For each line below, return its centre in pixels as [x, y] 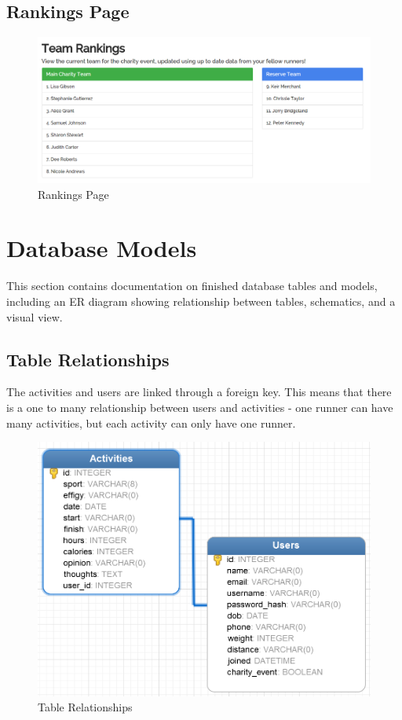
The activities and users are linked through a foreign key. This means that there [199, 392]
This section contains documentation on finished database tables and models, [192, 286]
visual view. [35, 316]
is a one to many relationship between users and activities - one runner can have [200, 407]
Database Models [102, 248]
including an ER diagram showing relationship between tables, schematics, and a [201, 301]
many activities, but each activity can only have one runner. [151, 422]
